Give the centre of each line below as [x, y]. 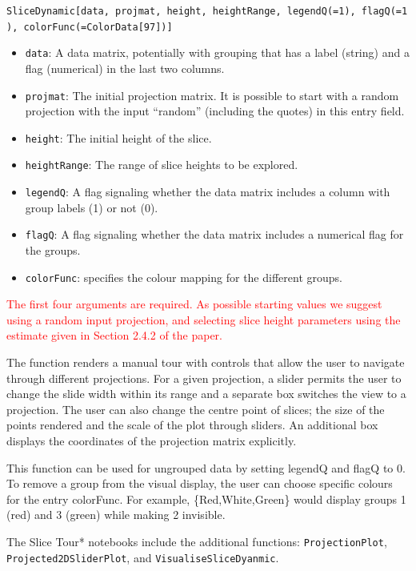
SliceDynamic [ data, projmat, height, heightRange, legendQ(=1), [181, 11]
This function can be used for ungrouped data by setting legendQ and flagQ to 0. [206, 467]
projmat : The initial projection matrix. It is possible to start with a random [212, 95]
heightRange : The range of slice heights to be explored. [162, 165]
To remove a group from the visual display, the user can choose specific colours [200, 483]
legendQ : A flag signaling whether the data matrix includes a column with [208, 192]
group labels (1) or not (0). [92, 207]
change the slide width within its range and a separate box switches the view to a [206, 394]
